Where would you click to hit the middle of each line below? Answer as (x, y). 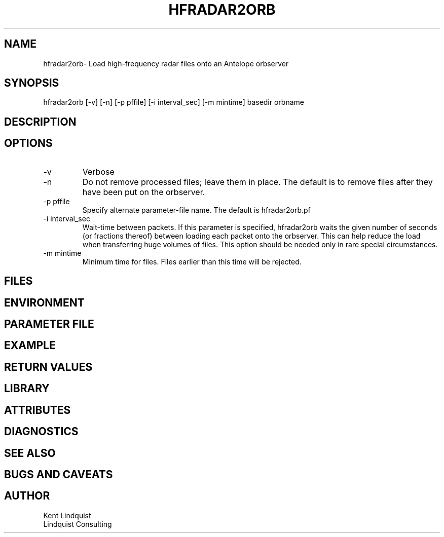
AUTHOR (27, 496)
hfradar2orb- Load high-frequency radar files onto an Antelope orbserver (166, 63)
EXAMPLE (30, 346)
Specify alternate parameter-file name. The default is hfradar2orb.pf (196, 210)
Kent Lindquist (67, 515)
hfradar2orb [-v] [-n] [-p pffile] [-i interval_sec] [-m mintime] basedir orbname (174, 102)
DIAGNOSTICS (41, 432)
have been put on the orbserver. (144, 192)
